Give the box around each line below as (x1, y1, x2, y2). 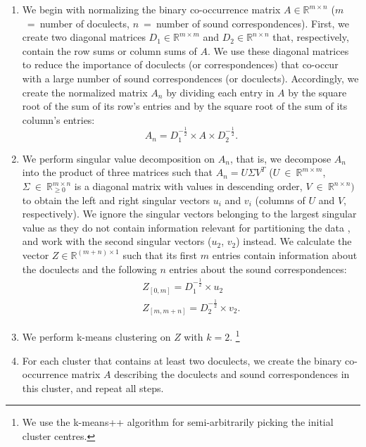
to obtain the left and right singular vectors (22, 192, 210, 207)
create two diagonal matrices (22, 30, 146, 44)
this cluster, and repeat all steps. (22, 380, 164, 395)
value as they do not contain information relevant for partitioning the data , (22, 220, 351, 234)
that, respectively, (272, 30, 349, 44)
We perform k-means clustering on (22, 329, 171, 344)
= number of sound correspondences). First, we (144, 15, 349, 30)
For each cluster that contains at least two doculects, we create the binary (22, 353, 342, 367)
